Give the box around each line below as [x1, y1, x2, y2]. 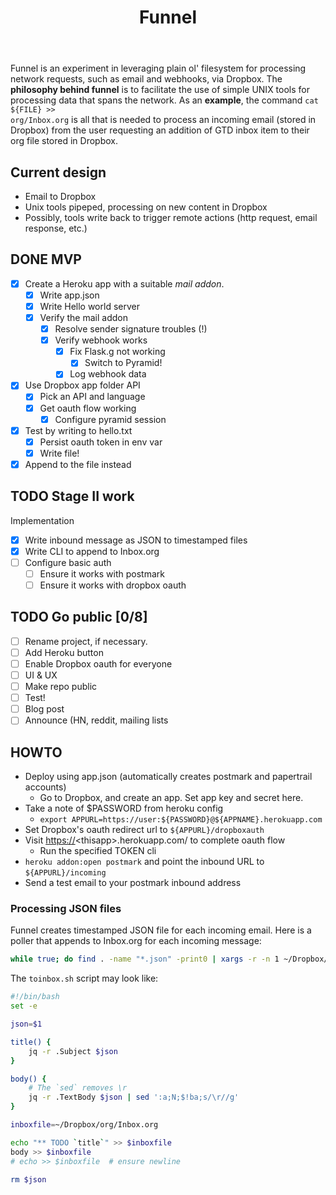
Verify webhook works [54, 334, 148, 346]
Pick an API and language [39, 391, 146, 403]
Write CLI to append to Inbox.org [24, 545, 160, 557]
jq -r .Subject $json [28, 1046, 118, 1056]
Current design [10, 164, 107, 181]
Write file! [39, 447, 80, 459]
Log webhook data [69, 368, 147, 380]
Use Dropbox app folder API [24, 379, 141, 391]
